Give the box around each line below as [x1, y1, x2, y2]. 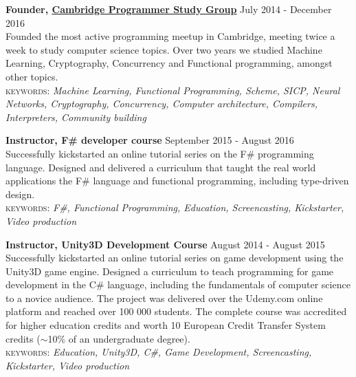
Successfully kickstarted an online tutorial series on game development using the [5, 250, 344, 265]
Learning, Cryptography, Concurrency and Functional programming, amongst [5, 56, 333, 70]
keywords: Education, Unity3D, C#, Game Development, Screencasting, [5, 345, 312, 359]
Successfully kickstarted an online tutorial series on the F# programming [5, 146, 314, 160]
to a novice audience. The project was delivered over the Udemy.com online [5, 290, 323, 305]
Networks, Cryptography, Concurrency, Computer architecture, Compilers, [5, 96, 318, 111]
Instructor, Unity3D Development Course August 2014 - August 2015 [5, 237, 325, 251]
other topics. [5, 69, 58, 83]
